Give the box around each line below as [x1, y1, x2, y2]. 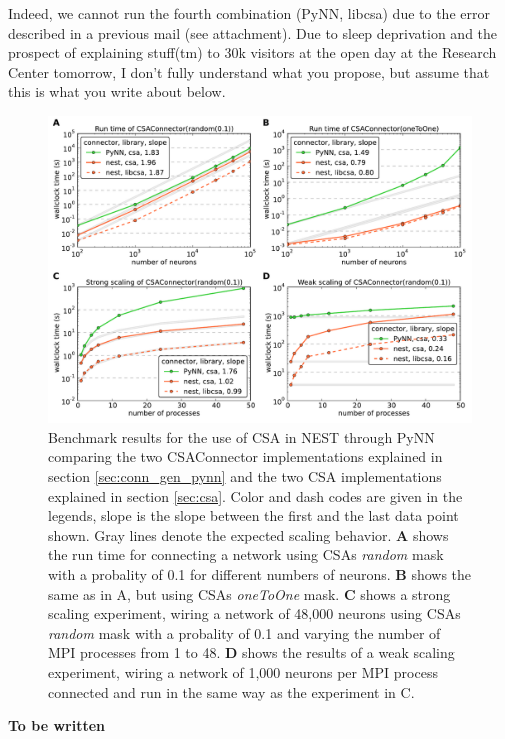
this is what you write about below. [8, 81, 226, 102]
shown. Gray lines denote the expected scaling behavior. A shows [48, 524, 449, 545]
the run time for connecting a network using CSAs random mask [48, 544, 444, 565]
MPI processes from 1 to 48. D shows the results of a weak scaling [48, 642, 455, 663]
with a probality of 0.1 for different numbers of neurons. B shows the [48, 563, 472, 584]
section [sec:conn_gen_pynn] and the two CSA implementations [48, 465, 442, 486]
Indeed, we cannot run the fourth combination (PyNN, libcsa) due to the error [8, 3, 490, 23]
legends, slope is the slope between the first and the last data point [48, 505, 459, 526]
